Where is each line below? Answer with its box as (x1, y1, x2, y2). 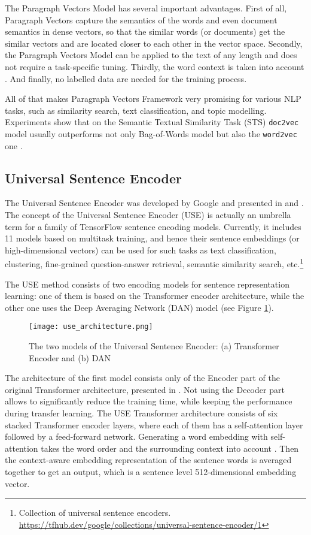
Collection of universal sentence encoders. (19, 506, 171, 519)
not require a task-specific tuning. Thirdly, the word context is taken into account (5, 60, 304, 72)
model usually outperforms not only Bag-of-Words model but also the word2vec (5, 128, 297, 140)
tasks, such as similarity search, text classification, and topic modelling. (5, 104, 267, 116)
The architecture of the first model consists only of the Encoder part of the (5, 371, 280, 384)
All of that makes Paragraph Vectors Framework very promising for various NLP (5, 92, 301, 105)
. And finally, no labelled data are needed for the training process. (5, 72, 247, 84)
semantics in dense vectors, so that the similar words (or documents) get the (5, 25, 285, 38)
